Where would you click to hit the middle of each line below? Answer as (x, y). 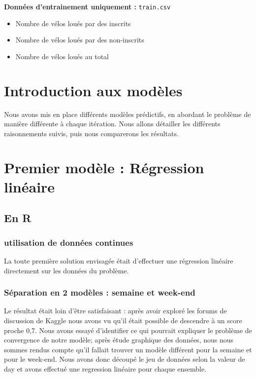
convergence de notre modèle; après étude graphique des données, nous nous (119, 340)
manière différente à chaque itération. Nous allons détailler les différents (112, 124)
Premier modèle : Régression (104, 167)
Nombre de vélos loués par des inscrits (73, 23)
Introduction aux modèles (93, 90)
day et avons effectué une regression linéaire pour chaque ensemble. (105, 368)
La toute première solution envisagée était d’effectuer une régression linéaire (119, 260)
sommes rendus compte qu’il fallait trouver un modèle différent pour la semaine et (128, 349)
